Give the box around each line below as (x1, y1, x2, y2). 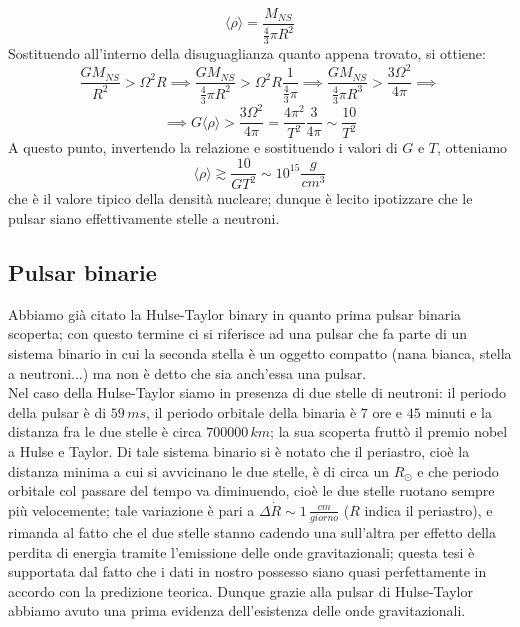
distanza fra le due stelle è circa (8, 421, 202, 442)
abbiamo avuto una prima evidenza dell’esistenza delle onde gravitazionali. (8, 600, 466, 621)
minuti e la (425, 401, 492, 422)
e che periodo (417, 460, 499, 481)
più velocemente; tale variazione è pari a (8, 499, 255, 520)
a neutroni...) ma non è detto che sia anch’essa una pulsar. (8, 362, 367, 383)
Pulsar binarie (8, 257, 157, 288)
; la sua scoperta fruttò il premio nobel (270, 421, 508, 442)
